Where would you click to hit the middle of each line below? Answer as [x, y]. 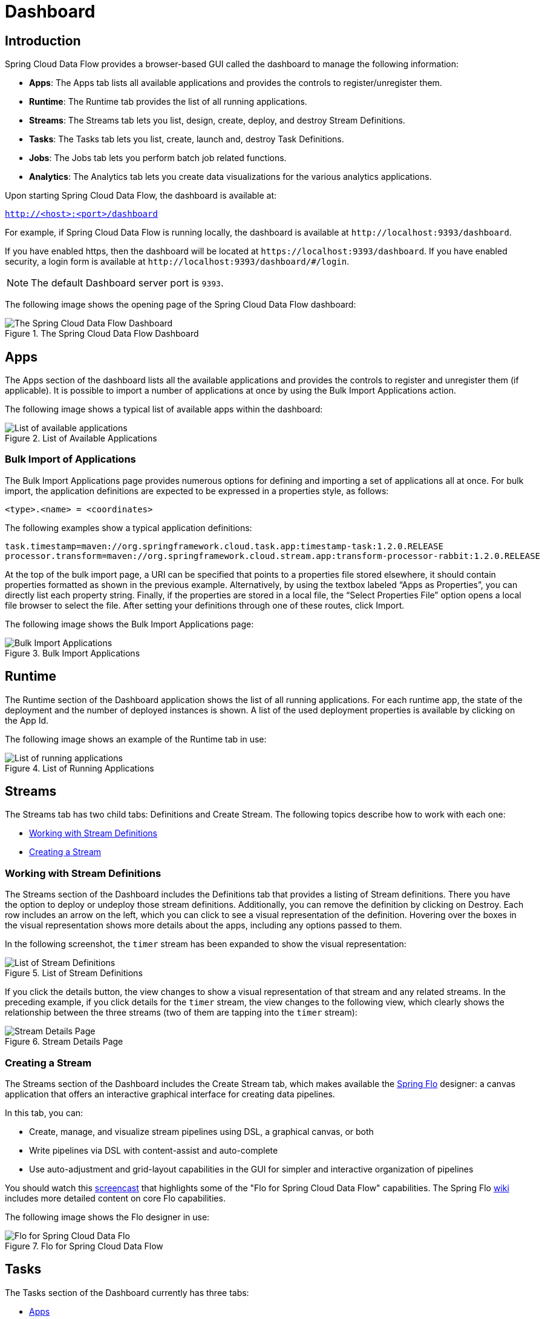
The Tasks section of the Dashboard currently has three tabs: [127, 1292]
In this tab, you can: [44, 1112]
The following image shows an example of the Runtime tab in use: [136, 739]
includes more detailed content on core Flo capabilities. [115, 1198]
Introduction [43, 41]
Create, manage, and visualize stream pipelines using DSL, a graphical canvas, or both [201, 1131]
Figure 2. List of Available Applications [81, 438]
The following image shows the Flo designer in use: [107, 1217]
